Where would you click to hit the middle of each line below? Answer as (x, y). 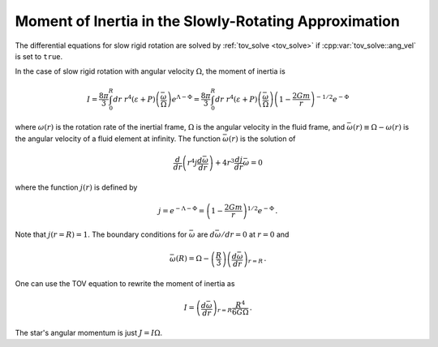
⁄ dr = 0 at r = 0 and (255, 234)
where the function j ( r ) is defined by (76, 187)
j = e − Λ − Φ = (182, 210)
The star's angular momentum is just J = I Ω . (89, 332)
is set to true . (39, 56)
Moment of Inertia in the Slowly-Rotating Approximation (208, 21)
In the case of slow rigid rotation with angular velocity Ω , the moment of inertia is (150, 71)
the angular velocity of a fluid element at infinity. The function (118, 139)
